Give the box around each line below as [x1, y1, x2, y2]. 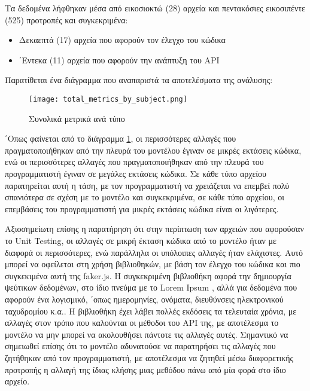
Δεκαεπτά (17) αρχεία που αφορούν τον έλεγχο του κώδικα [19, 33, 226, 46]
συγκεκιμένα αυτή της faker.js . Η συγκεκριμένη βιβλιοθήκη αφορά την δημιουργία [5, 269, 291, 282]
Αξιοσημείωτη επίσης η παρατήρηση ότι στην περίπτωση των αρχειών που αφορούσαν [5, 222, 304, 235]
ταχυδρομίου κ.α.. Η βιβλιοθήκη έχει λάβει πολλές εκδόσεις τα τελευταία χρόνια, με [5, 304, 297, 317]
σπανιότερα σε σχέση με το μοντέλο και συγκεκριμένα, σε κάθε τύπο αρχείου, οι [5, 191, 284, 203]
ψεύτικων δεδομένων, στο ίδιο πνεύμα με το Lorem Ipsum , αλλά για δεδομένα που [5, 281, 297, 294]
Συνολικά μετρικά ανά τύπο [29, 112, 125, 124]
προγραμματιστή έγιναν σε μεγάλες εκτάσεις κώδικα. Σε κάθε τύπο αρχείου [5, 167, 266, 179]
